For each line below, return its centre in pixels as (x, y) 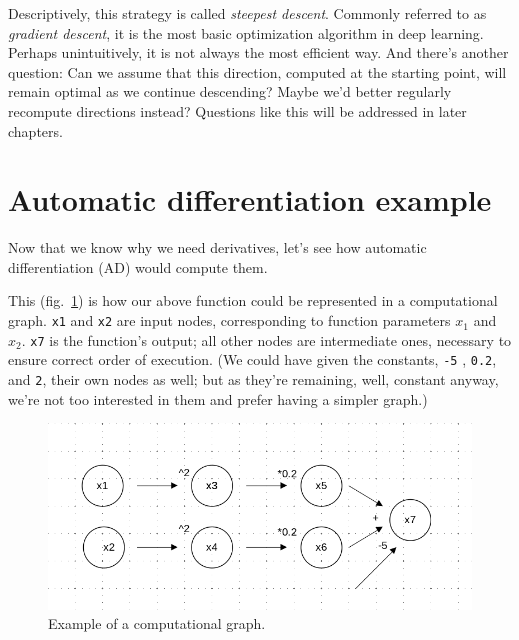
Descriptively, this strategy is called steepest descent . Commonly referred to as (247, 13)
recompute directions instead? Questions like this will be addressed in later (237, 110)
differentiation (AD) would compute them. (138, 266)
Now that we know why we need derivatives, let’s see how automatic (217, 247)
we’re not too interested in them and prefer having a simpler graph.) (218, 398)
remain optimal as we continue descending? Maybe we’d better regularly (230, 91)
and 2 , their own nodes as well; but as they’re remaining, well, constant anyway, (253, 379)
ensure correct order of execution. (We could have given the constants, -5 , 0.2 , (252, 359)
